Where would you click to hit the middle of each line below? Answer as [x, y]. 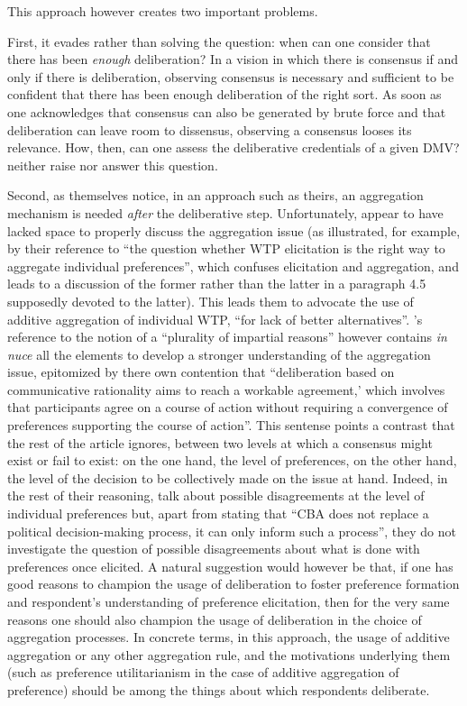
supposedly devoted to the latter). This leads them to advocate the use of [211, 301]
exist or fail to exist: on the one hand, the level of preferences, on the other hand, [232, 460]
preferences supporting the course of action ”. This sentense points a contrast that [231, 425]
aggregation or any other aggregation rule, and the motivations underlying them [229, 654]
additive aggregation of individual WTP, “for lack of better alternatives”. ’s [215, 319]
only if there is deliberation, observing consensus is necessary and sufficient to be [231, 76]
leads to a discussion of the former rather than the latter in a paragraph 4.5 [217, 284]
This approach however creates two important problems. [163, 11]
